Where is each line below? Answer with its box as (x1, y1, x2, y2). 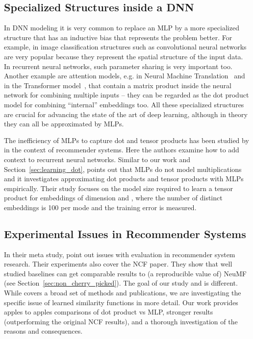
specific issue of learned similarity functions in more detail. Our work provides (4, 297, 238, 307)
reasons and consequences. (4, 326, 83, 336)
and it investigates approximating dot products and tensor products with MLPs (4, 173, 244, 184)
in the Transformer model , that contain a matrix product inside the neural (4, 80, 231, 90)
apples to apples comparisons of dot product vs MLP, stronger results (4, 307, 213, 317)
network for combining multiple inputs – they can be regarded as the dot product (4, 90, 249, 100)
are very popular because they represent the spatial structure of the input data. (4, 51, 243, 61)
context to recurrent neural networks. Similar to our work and (4, 154, 190, 164)
